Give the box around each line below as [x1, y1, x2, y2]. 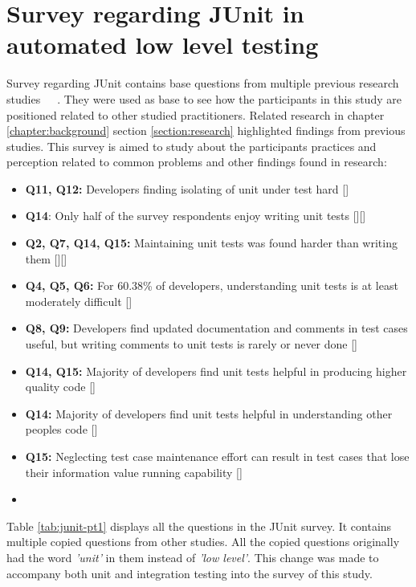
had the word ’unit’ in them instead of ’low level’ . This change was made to [6, 548, 379, 565]
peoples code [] [25, 421, 98, 438]
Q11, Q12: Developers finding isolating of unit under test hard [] [25, 180, 349, 197]
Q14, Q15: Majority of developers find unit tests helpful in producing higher [25, 362, 407, 379]
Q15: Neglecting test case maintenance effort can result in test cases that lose [25, 448, 410, 464]
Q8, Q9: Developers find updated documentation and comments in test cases [25, 320, 408, 336]
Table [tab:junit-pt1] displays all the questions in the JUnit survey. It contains [6, 517, 392, 534]
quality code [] [25, 378, 96, 395]
